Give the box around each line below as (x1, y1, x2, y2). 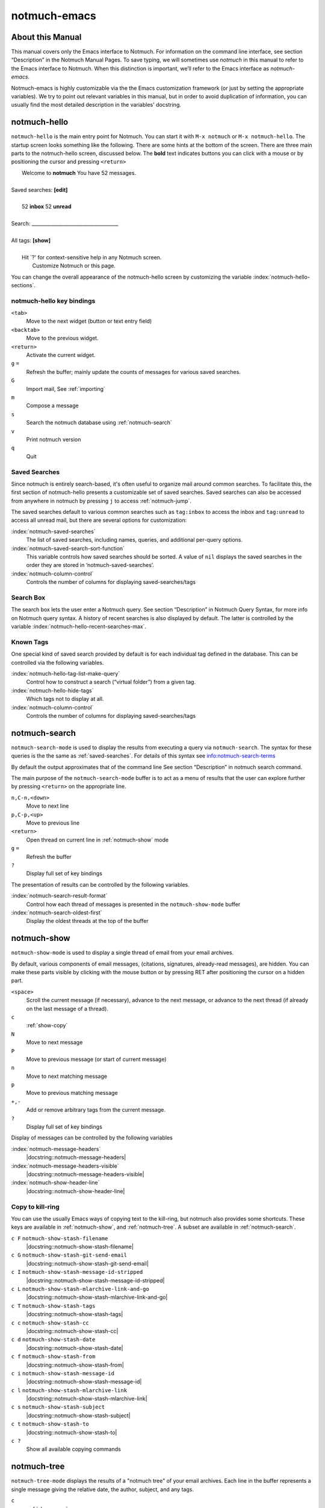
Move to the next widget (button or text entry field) (26, 317, 152, 325)
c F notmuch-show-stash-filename (11, 1235, 108, 1242)
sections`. (11, 281, 36, 289)
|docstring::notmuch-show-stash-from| (26, 1361, 125, 1369)
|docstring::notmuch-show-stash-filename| (26, 1243, 134, 1250)
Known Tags (11, 638, 49, 646)
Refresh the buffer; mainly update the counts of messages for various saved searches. (26, 368, 241, 375)
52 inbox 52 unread (22, 203, 72, 211)
